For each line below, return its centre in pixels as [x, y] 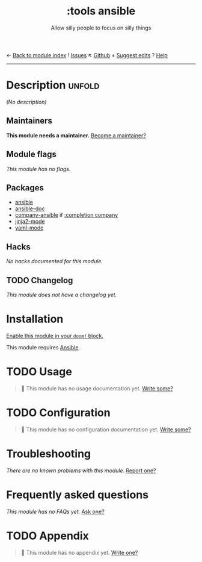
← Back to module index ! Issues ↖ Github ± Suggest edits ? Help [87, 55]
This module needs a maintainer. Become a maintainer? [76, 135]
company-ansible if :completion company [66, 215]
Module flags [32, 155]
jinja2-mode [30, 222]
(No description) [26, 102]
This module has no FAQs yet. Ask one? [55, 511]
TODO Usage [39, 372]
